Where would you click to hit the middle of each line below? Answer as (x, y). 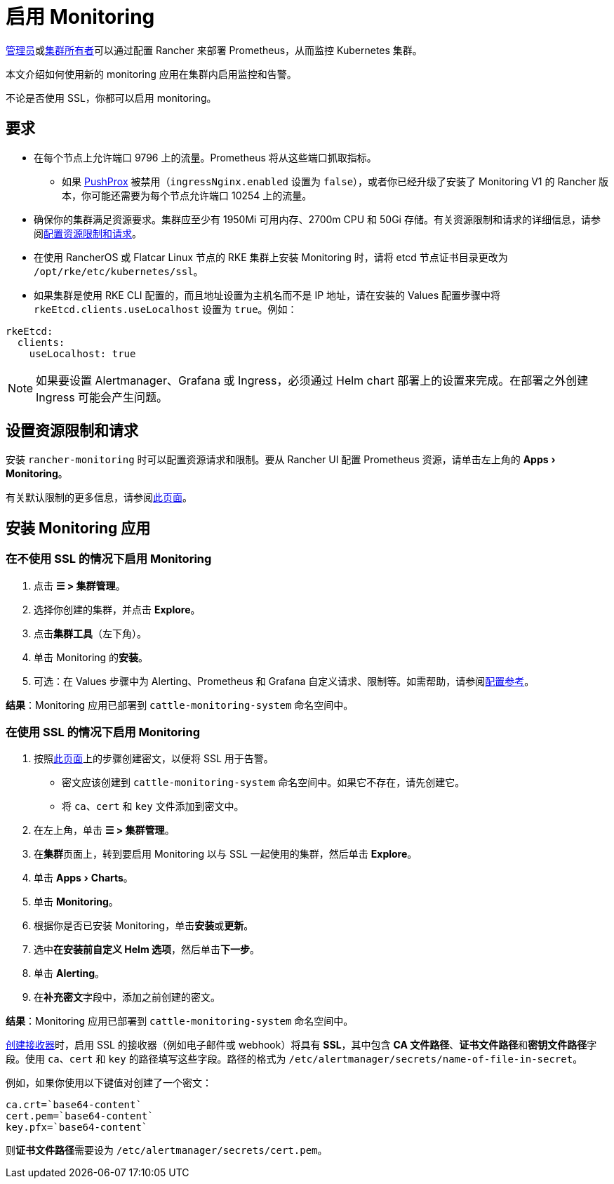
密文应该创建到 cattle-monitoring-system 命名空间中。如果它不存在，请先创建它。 (263, 783)
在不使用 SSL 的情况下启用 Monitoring (109, 559)
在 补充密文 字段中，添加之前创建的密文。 (127, 997)
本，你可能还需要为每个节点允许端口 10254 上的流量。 (187, 195)
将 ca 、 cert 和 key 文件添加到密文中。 (153, 806)
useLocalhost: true (82, 353)
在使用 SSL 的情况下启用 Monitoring (103, 732)
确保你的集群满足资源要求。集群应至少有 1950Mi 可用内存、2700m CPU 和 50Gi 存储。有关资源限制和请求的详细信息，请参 (317, 219)
